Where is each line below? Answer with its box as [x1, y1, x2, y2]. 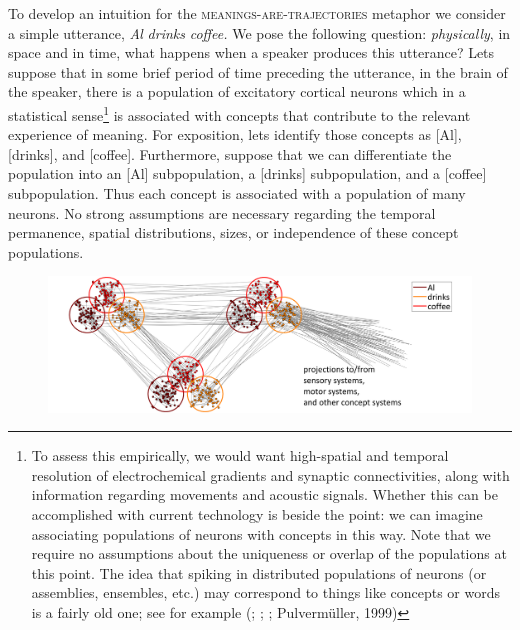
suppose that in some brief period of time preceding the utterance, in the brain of [8, 61, 508, 82]
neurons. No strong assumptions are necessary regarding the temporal [8, 202, 436, 223]
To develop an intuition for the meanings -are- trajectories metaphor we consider [8, 3, 506, 23]
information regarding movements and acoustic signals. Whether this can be [31, 484, 498, 505]
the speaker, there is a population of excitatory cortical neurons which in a [8, 81, 466, 102]
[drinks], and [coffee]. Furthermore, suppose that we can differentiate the [8, 143, 452, 164]
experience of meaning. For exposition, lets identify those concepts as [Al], [8, 124, 462, 145]
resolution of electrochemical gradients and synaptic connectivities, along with [31, 464, 510, 485]
